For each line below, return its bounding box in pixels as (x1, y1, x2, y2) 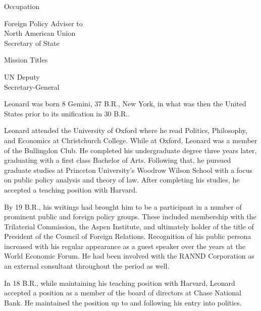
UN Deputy (4, 71, 40, 82)
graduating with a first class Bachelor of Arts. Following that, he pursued (4, 155, 231, 165)
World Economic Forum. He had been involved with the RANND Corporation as (4, 251, 254, 261)
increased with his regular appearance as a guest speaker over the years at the (4, 240, 245, 251)
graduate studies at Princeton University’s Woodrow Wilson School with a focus (4, 164, 253, 175)
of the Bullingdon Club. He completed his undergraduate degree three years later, (4, 145, 257, 155)
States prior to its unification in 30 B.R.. (4, 108, 130, 118)
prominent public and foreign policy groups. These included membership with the (4, 211, 256, 222)
